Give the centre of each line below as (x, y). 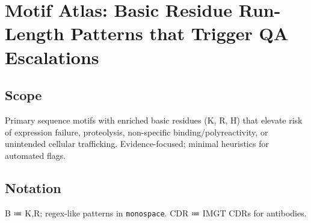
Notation (33, 187)
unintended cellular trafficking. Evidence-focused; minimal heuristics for (137, 144)
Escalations (52, 57)
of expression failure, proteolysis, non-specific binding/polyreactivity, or (137, 132)
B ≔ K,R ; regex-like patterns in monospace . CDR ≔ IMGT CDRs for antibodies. (156, 213)
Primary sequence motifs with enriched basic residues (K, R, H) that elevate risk (154, 120)
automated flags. (35, 155)
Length (35, 33)
